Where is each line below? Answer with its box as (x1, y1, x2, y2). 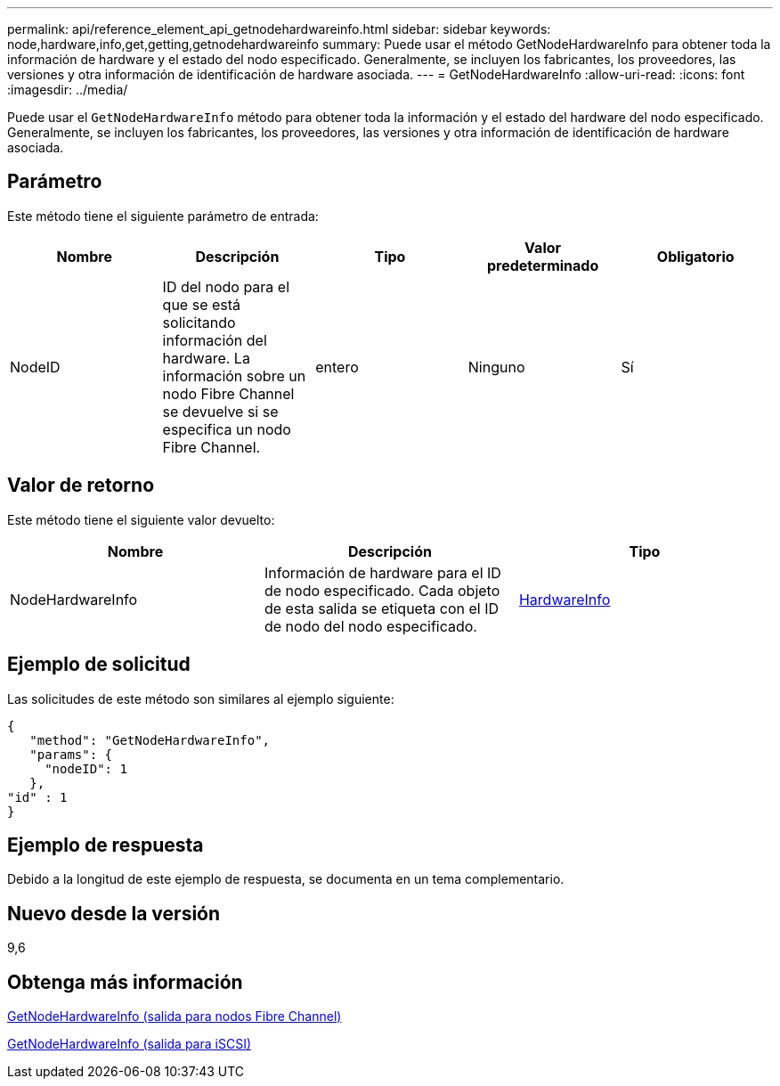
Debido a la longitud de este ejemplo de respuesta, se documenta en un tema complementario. (7, 871, 565, 887)
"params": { (29, 747, 113, 762)
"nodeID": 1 (45, 761, 127, 776)
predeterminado (486, 256, 599, 274)
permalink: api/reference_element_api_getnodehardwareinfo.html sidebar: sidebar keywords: (7, 21, 551, 37)
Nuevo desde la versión (7, 902, 221, 925)
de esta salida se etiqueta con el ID (264, 599, 499, 617)
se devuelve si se (162, 402, 279, 421)
